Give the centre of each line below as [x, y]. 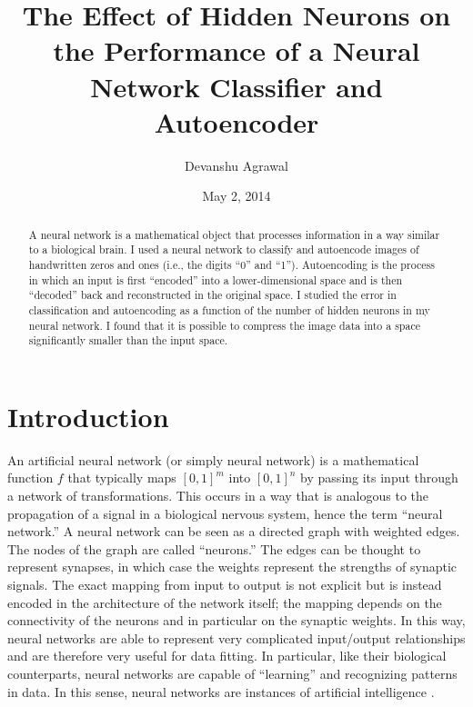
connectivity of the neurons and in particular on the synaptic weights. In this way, [236, 620]
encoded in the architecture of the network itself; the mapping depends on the [225, 602]
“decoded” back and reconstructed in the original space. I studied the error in [212, 295]
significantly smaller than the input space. [128, 340]
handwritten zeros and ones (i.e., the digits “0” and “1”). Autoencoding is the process [231, 264]
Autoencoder [236, 121]
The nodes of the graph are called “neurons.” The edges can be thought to [214, 548]
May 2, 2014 [236, 196]
